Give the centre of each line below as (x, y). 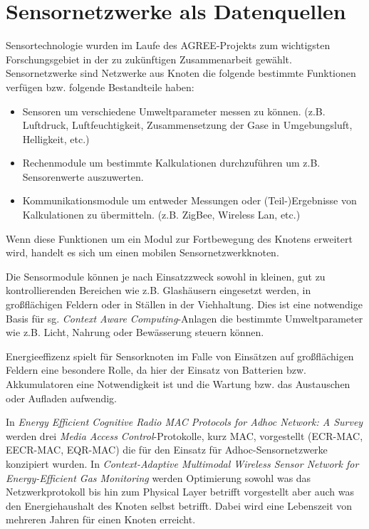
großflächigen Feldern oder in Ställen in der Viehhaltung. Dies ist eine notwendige (184, 304)
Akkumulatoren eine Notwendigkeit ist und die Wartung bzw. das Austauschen (178, 384)
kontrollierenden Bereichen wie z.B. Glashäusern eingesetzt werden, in (158, 290)
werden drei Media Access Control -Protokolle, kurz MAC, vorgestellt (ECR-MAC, (184, 435)
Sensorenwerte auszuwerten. (83, 176)
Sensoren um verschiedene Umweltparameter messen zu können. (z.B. (174, 111)
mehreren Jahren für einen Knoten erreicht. (101, 519)
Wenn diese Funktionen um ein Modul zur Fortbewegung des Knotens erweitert (179, 238)
